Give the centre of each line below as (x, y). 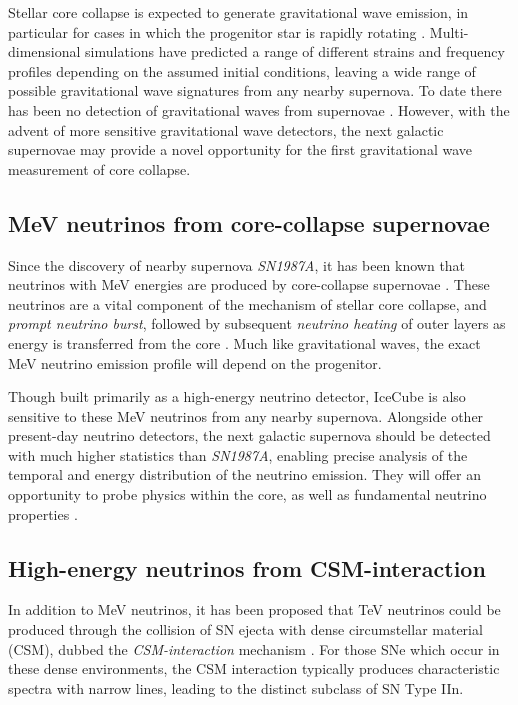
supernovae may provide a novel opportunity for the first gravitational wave (240, 149)
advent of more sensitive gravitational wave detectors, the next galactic (226, 129)
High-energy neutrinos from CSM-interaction (247, 567)
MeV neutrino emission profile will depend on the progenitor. (195, 362)
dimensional (44, 51)
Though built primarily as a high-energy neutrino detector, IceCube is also (237, 396)
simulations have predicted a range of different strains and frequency (295, 51)
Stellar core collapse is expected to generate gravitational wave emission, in (238, 12)
